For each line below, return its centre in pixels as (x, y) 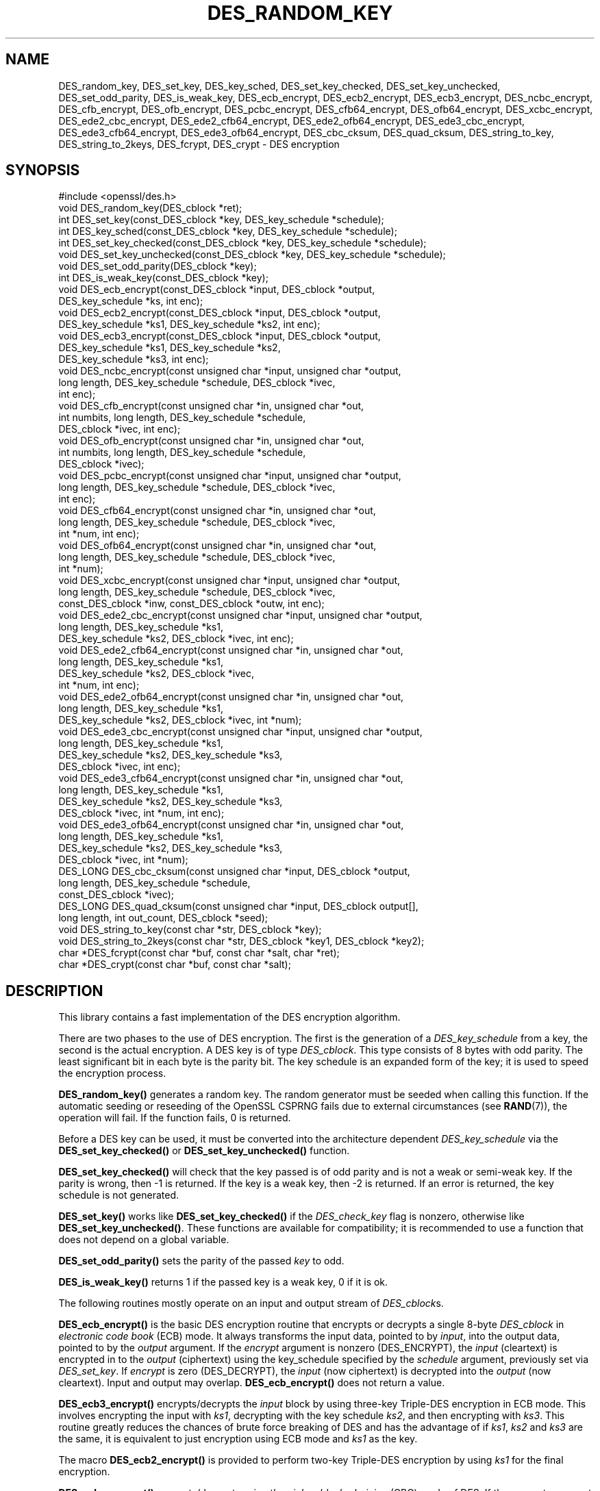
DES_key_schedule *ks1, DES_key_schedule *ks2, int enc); (189, 324)
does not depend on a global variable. (144, 1240)
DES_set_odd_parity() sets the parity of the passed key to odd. (201, 1261)
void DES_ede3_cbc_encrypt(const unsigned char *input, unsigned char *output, (240, 732)
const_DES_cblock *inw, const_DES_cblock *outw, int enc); (191, 604)
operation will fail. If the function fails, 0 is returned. (175, 1118)
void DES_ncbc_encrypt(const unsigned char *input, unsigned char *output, (230, 371)
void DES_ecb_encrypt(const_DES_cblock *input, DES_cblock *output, (217, 290)
